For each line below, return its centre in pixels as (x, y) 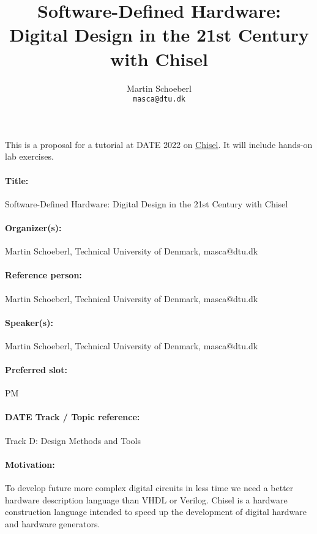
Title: (17, 180)
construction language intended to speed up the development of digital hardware (156, 512)
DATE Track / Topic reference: (73, 417)
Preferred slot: (36, 370)
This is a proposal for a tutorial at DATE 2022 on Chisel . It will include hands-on (159, 144)
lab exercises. (29, 156)
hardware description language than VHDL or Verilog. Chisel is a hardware (146, 499)
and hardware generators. (53, 523)
